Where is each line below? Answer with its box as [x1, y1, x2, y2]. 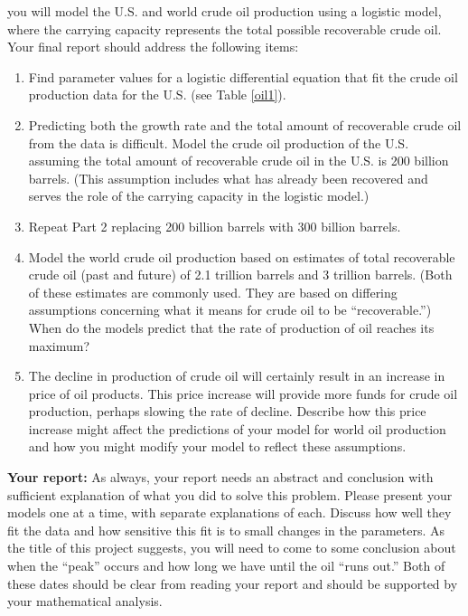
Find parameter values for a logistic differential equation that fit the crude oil [28, 67, 458, 86]
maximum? [28, 336, 90, 355]
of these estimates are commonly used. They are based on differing [28, 282, 398, 301]
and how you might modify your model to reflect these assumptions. [28, 437, 407, 456]
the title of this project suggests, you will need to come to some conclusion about [7, 538, 456, 557]
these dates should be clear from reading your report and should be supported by [7, 573, 458, 592]
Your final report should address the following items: [7, 37, 299, 56]
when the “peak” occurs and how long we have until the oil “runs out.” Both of [7, 556, 445, 575]
